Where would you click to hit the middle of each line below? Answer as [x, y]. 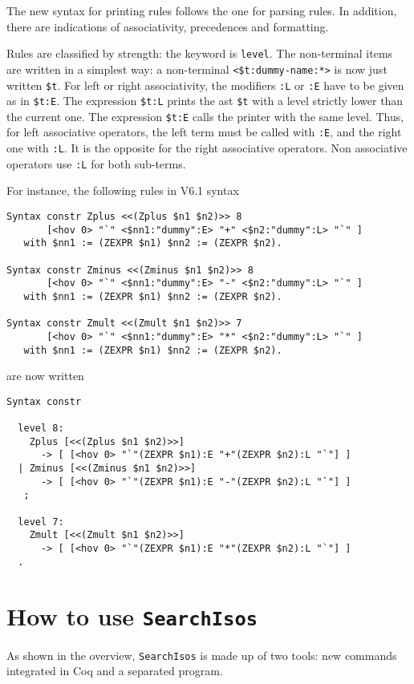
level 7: [41, 522]
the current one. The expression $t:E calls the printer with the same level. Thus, [205, 116]
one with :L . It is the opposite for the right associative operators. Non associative [207, 148]
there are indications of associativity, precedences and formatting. [168, 26]
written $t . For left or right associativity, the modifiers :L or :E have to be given [205, 85]
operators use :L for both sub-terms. [96, 163]
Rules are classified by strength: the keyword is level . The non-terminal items [200, 53]
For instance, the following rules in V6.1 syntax [123, 190]
